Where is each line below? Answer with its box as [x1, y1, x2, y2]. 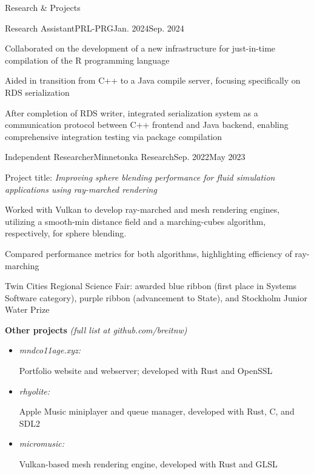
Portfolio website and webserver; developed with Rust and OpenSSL [19, 364, 273, 377]
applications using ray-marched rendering [5, 182, 157, 195]
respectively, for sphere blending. [5, 227, 127, 239]
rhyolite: [19, 384, 50, 397]
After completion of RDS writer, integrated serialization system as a [5, 106, 258, 119]
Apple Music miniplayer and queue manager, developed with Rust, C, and [19, 405, 295, 418]
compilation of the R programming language [5, 53, 170, 66]
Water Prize [5, 303, 50, 316]
